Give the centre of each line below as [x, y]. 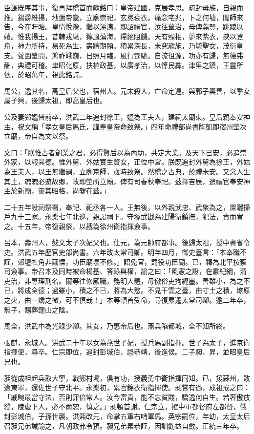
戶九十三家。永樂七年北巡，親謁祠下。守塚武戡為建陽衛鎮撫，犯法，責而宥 [124, 217]
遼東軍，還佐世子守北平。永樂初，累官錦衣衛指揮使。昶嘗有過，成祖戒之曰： [127, 387]
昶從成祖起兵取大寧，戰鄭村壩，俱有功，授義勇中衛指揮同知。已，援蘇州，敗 [127, 378]
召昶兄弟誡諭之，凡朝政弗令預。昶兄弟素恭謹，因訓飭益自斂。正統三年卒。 [124, 425]
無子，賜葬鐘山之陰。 [38, 309]
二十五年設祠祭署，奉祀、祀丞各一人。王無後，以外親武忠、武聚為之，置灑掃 [127, 207]
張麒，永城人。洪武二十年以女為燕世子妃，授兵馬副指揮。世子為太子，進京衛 [127, 342]
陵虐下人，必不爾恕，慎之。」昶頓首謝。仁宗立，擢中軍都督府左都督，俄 [132, 406]
